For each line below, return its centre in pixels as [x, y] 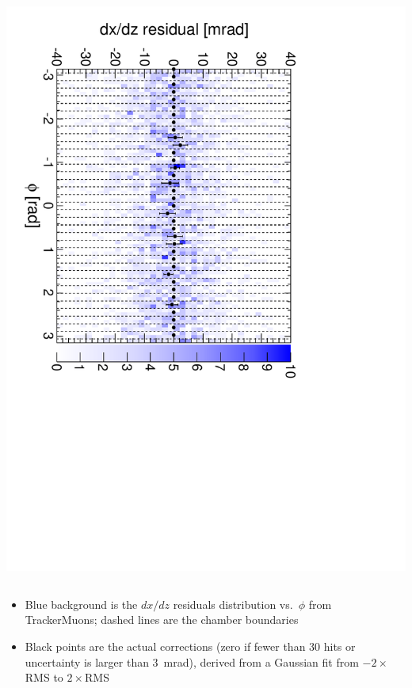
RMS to [44, 677]
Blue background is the [81, 604]
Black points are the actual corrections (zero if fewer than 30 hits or [190, 646]
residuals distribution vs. [233, 604]
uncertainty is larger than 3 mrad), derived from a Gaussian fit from [192, 661]
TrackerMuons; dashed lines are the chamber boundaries [162, 620]
